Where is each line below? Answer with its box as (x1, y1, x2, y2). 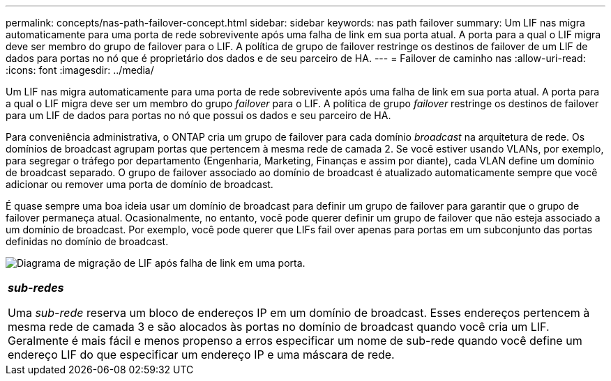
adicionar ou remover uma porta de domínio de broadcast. (6, 178, 273, 190)
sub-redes (8, 281, 64, 295)
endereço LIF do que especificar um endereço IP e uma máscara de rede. (8, 348, 395, 361)
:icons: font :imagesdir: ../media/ (6, 64, 154, 76)
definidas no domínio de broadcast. (6, 235, 169, 247)
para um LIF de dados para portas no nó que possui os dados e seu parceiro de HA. (6, 109, 391, 121)
